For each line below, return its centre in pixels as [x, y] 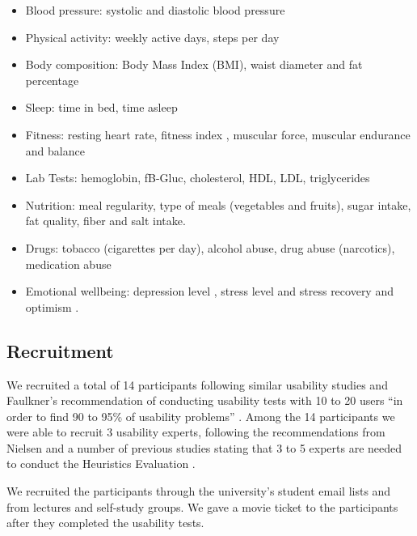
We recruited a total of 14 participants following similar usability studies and [197, 384]
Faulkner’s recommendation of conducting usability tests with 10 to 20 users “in [205, 400]
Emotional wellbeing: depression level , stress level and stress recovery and [209, 291]
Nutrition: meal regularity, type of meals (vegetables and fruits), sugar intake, [218, 204]
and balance [55, 150]
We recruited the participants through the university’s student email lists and [199, 491]
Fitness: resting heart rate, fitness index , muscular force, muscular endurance [218, 134]
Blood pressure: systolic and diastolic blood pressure [155, 10]
